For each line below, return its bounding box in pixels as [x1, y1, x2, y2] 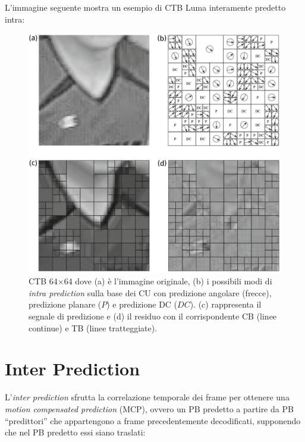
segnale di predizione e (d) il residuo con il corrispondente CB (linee [29, 310, 277, 322]
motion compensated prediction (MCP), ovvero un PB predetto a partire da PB [5, 402, 294, 415]
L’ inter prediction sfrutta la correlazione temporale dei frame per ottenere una [5, 391, 290, 403]
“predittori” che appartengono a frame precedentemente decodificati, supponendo [5, 414, 301, 427]
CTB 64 [29, 275, 58, 287]
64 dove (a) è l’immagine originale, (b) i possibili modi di [64, 275, 272, 287]
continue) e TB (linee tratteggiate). [29, 321, 158, 334]
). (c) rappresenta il [190, 298, 262, 311]
